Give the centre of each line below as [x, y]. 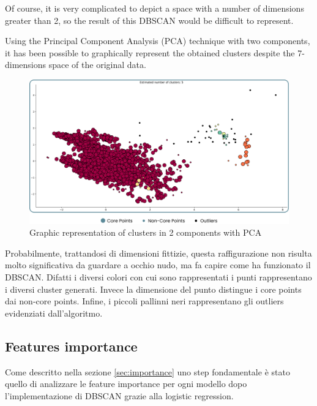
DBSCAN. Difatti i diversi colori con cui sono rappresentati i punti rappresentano [158, 276]
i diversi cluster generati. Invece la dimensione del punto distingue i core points [153, 289]
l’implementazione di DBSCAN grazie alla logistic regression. [119, 395]
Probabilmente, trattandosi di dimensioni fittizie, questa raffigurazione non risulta [158, 253]
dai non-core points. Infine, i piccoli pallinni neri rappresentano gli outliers [144, 301]
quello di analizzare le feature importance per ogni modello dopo [126, 384]
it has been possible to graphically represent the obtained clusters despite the [150, 52]
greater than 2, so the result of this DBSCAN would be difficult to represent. [149, 20]
